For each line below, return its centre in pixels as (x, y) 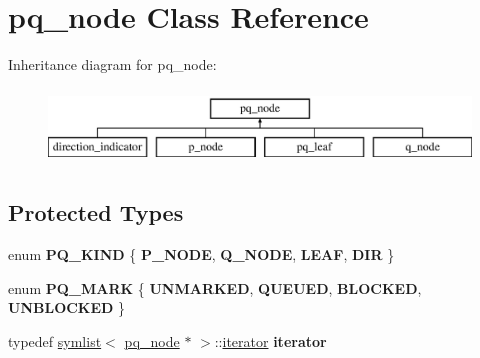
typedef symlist (55, 340)
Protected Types (96, 212)
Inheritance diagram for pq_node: (112, 64)
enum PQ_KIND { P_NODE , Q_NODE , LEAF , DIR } (201, 254)
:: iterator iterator (270, 340)
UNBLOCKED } (67, 307)
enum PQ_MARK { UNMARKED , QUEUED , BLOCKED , (215, 287)
